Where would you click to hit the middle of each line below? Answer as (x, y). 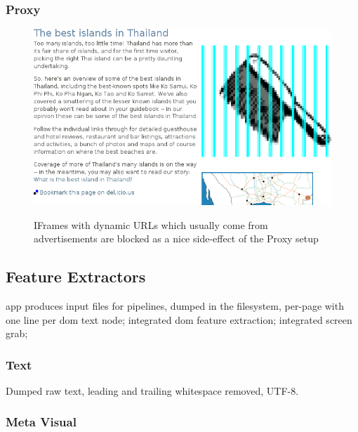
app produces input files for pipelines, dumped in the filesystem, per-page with (175, 305)
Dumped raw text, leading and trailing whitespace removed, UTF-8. (152, 390)
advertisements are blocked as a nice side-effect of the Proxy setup (176, 238)
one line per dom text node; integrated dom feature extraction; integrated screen (179, 319)
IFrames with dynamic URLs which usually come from (151, 224)
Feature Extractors (76, 276)
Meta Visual (41, 422)
